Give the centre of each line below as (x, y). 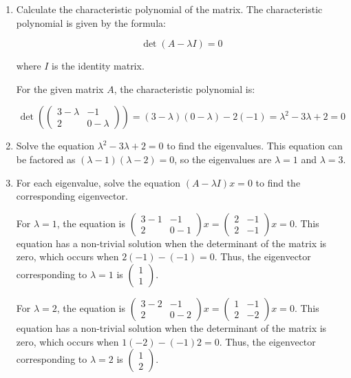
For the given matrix (60, 88)
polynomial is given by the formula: (91, 22)
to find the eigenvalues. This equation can (255, 146)
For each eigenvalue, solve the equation (98, 182)
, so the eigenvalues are (223, 159)
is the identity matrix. (98, 66)
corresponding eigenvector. (72, 196)
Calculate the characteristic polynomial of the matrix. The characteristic (169, 9)
